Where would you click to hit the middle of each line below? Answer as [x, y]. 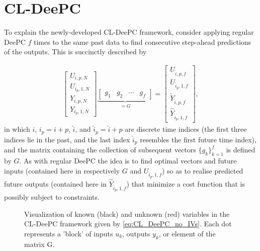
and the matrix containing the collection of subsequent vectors [100, 150]
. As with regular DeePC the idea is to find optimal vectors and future [128, 161]
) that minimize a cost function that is [186, 183]
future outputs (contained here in [55, 183]
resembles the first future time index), [198, 139]
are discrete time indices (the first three [186, 129]
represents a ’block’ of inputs [69, 233]
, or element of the [187, 233]
